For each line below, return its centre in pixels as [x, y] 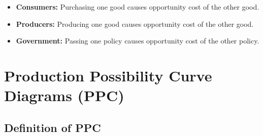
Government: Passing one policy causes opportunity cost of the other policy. [138, 41]
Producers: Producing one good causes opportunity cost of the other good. [135, 24]
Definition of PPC [53, 127]
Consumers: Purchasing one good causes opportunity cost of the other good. [138, 7]
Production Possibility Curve [108, 75]
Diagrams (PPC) [64, 95]
